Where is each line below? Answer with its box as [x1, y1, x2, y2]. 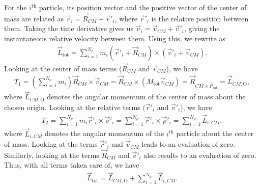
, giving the [184, 23, 220, 34]
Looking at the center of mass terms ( [4, 63, 122, 73]
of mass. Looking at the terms [4, 139, 98, 149]
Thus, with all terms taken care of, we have [4, 159, 139, 170]
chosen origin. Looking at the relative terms [4, 101, 140, 112]
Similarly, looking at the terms [4, 149, 99, 160]
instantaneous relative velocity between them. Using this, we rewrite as [4, 33, 225, 43]
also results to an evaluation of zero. [143, 149, 256, 160]
